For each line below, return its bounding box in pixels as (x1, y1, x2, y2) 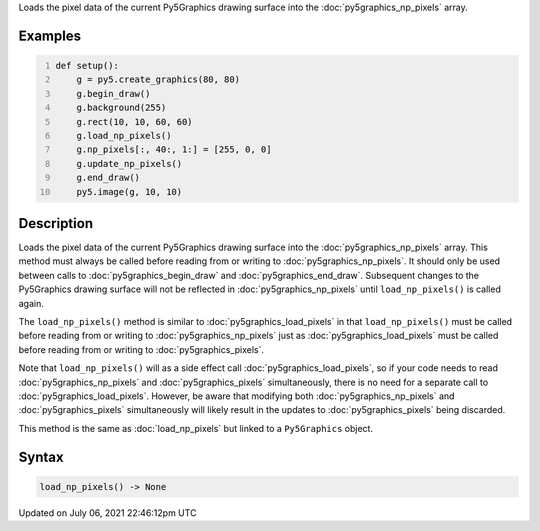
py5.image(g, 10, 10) (76, 186, 183, 197)
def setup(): (55, 60, 120, 71)
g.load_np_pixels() (76, 130, 172, 141)
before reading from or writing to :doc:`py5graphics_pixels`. (18, 343, 265, 355)
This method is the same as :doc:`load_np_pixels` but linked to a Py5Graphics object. (18, 422, 374, 434)
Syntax (18, 448, 64, 465)
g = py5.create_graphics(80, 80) (76, 74, 240, 85)
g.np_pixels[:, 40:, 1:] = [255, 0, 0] (76, 144, 272, 155)
